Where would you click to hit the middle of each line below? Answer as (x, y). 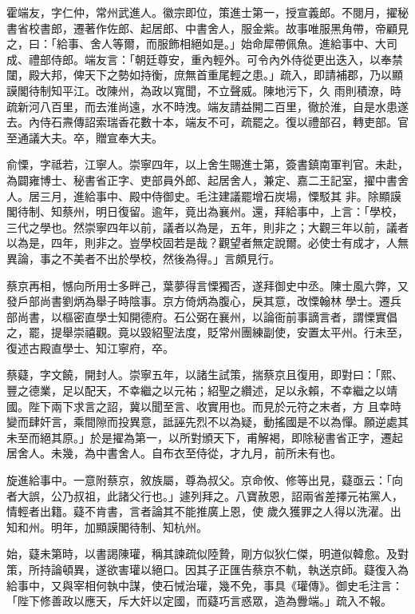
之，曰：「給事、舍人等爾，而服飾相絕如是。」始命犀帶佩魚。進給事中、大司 (202, 44)
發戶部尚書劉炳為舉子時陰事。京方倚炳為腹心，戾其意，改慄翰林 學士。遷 (198, 301)
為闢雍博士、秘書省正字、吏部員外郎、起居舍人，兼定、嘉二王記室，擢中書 (202, 179)
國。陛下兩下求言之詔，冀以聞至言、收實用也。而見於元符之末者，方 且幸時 (204, 406)
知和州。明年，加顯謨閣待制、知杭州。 (107, 526)
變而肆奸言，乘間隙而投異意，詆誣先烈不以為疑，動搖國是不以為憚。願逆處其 (207, 422)
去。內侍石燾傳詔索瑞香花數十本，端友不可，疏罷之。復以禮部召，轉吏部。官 (207, 122)
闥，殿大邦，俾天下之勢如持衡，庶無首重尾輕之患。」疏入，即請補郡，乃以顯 (205, 75)
